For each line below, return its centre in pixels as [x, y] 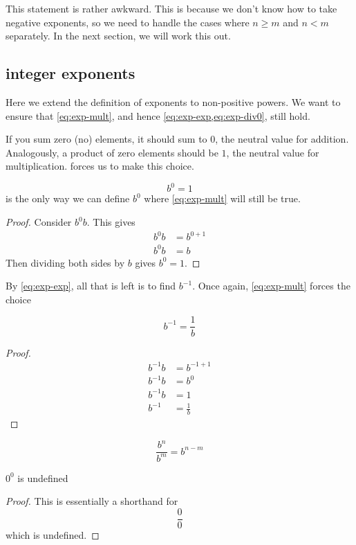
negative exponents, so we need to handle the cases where [128, 22]
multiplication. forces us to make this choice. [100, 166]
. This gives [111, 222]
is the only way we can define [68, 198]
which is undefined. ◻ [53, 534]
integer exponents [71, 73]
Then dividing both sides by [65, 262]
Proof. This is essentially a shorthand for [92, 501]
